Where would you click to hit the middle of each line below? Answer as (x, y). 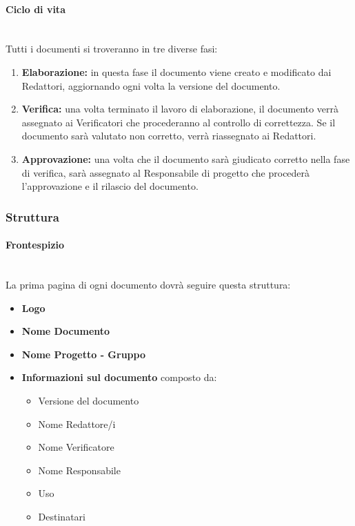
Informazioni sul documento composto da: (119, 377)
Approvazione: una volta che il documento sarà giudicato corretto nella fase (186, 158)
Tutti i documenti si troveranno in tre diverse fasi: (112, 49)
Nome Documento (66, 331)
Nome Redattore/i (77, 423)
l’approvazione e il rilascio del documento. (110, 186)
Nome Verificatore (76, 447)
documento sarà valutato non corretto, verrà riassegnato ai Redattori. (169, 136)
